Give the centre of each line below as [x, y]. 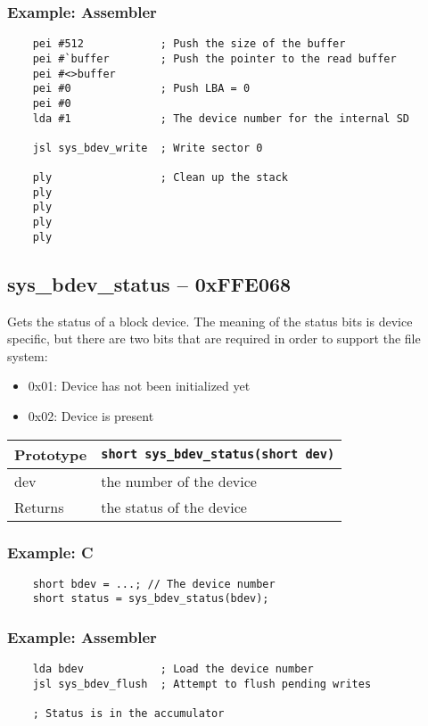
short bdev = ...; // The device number [154, 584]
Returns [39, 507]
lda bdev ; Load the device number [173, 669]
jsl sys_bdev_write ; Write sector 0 [148, 148]
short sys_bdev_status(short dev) [218, 454]
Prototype [51, 454]
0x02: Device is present [91, 415]
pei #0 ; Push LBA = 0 [141, 89]
